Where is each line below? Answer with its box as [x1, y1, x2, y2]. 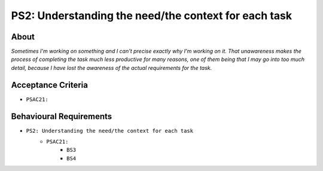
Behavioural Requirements [11, 111, 112, 121]
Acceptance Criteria [11, 80, 88, 90]
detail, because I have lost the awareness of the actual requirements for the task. [11, 64, 212, 71]
